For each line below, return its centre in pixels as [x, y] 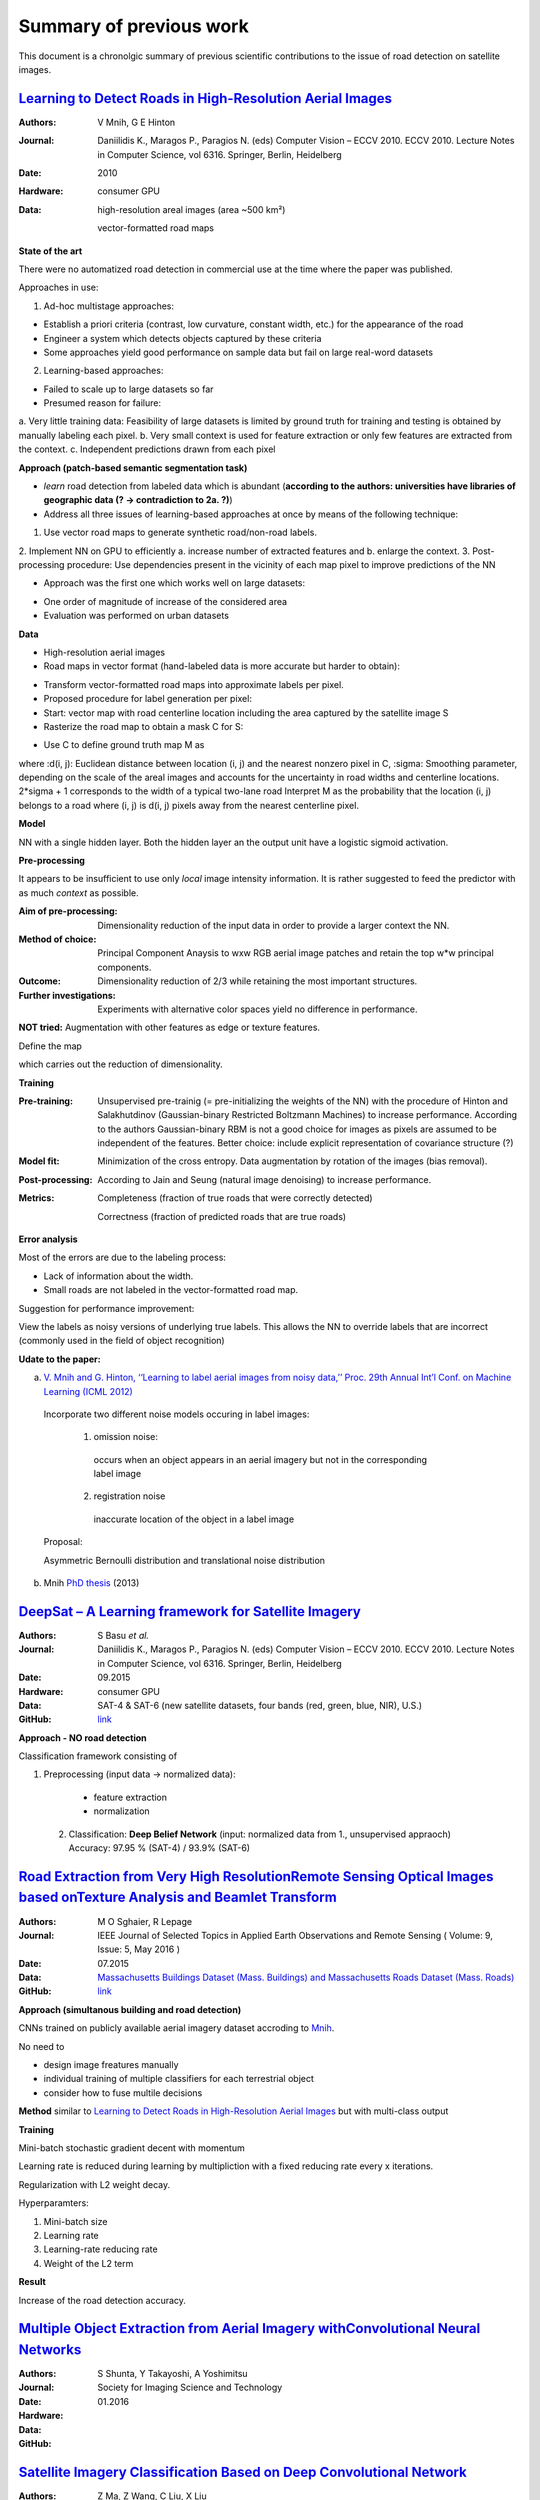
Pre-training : [46, 1101]
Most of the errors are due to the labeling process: [122, 1257]
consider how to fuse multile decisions [123, 2092]
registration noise [129, 1496]
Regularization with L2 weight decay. [94, 2184]
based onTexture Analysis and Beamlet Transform [177, 1897]
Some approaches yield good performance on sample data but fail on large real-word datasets [238, 352]
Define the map [50, 1046]
